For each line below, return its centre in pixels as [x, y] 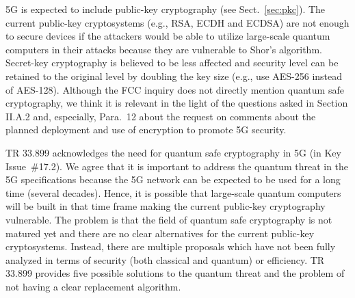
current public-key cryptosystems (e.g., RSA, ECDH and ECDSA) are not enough [177, 22]
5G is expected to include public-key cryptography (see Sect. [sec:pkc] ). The [166, 9]
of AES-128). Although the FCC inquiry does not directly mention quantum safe [175, 89]
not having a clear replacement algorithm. [93, 286]
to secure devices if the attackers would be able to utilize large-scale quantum [168, 36]
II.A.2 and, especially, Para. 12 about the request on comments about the [161, 116]
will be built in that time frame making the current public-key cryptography [166, 206]
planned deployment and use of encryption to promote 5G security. [146, 130]
